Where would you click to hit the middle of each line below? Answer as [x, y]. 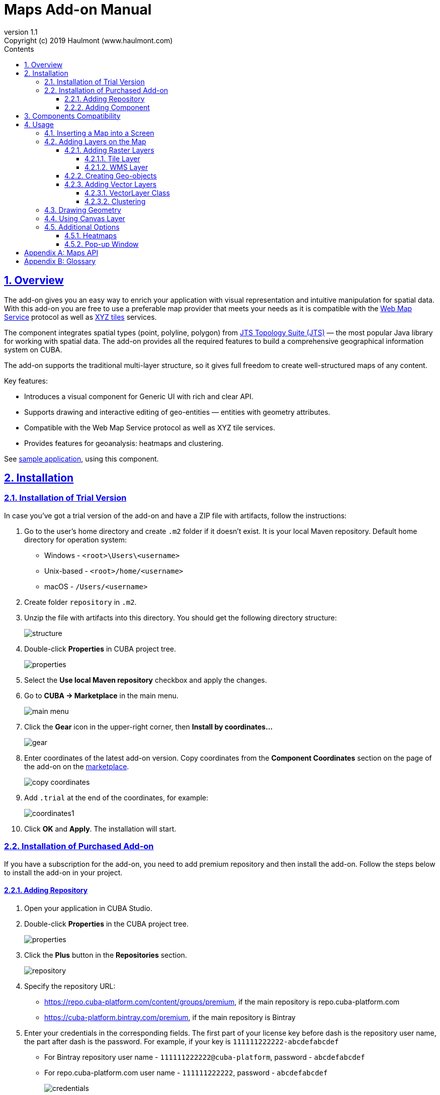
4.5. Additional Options [82, 227]
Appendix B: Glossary [60, 261]
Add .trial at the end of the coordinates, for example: [116, 797]
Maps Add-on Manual [78, 10]
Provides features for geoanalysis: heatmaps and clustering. [124, 443]
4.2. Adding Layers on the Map [95, 141]
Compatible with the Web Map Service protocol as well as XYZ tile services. [150, 427]
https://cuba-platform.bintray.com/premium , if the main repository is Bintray [170, 1017]
